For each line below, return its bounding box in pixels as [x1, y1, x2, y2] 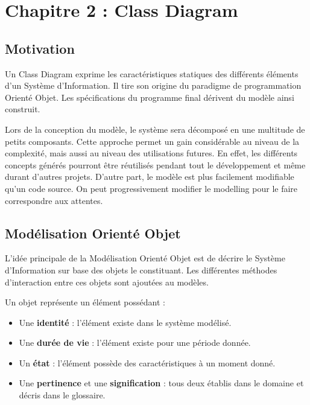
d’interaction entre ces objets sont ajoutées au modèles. [5, 275, 209, 288]
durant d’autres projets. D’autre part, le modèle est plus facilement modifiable [5, 170, 294, 183]
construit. [5, 103, 40, 115]
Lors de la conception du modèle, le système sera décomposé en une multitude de [5, 123, 305, 135]
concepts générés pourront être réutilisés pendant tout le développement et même [5, 158, 306, 171]
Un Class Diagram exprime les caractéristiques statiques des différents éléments [5, 67, 299, 80]
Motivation [5, 39, 75, 57]
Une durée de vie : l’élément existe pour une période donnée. [19, 336, 251, 349]
